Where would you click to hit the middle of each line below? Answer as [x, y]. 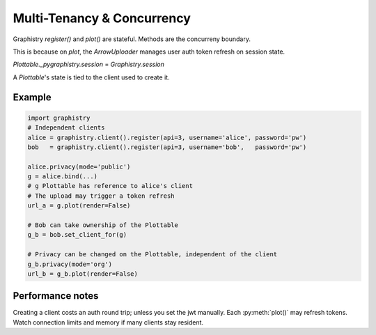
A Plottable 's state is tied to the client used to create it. [91, 77]
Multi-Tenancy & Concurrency [102, 18]
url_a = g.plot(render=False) [79, 206]
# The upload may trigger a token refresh [101, 196]
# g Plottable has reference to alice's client [110, 186]
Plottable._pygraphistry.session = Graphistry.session [89, 64]
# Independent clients [66, 128]
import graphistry [59, 118]
